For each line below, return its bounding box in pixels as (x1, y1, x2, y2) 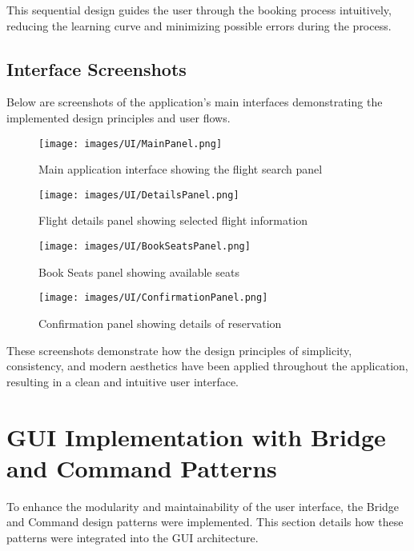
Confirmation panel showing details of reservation (38, 314, 282, 331)
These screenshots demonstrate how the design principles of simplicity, (6, 341, 352, 358)
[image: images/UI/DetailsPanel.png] (38, 189, 239, 201)
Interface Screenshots (6, 56, 187, 81)
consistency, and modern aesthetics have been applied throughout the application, (6, 357, 408, 374)
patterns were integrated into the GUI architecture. (6, 529, 259, 545)
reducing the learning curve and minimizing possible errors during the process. (6, 17, 392, 34)
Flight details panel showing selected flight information (38, 212, 308, 229)
